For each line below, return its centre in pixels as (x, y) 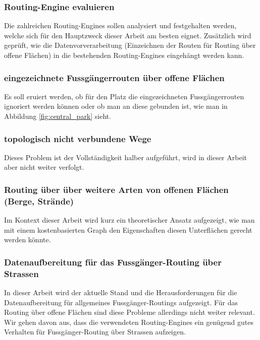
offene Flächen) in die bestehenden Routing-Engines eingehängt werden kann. (124, 55)
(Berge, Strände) (39, 201)
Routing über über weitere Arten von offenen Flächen (116, 189)
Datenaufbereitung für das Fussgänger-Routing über (113, 262)
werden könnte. (28, 240)
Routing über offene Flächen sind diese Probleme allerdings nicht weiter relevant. (129, 312)
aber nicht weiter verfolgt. (44, 167)
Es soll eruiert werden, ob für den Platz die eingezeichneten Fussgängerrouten (124, 96)
